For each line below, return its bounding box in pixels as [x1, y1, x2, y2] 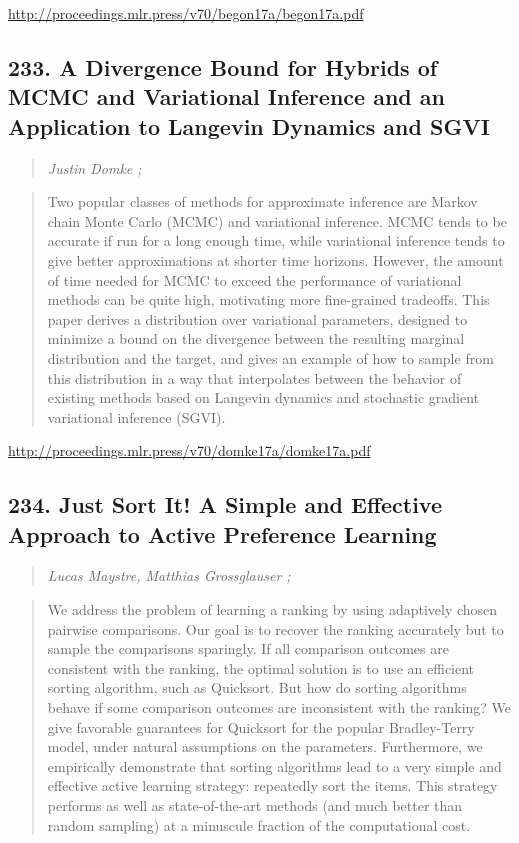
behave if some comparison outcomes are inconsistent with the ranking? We [47, 697, 512, 718]
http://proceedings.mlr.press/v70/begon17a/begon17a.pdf [8, 3, 364, 23]
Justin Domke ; [47, 157, 142, 178]
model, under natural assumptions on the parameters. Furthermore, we [47, 736, 483, 757]
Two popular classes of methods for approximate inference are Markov [47, 191, 478, 212]
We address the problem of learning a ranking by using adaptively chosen [47, 599, 498, 620]
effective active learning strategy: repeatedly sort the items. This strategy [47, 775, 498, 796]
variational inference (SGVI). [47, 406, 226, 427]
